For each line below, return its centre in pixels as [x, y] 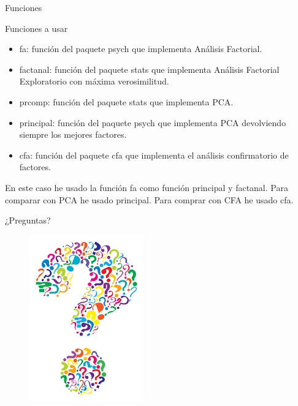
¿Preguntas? [28, 220]
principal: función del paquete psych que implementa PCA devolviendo [153, 122]
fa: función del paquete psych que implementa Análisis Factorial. [141, 49]
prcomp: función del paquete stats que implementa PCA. [126, 101]
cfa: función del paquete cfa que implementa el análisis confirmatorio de [154, 155]
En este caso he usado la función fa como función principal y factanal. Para [147, 187]
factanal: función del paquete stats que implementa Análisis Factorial [149, 69]
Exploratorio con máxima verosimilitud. [94, 81]
